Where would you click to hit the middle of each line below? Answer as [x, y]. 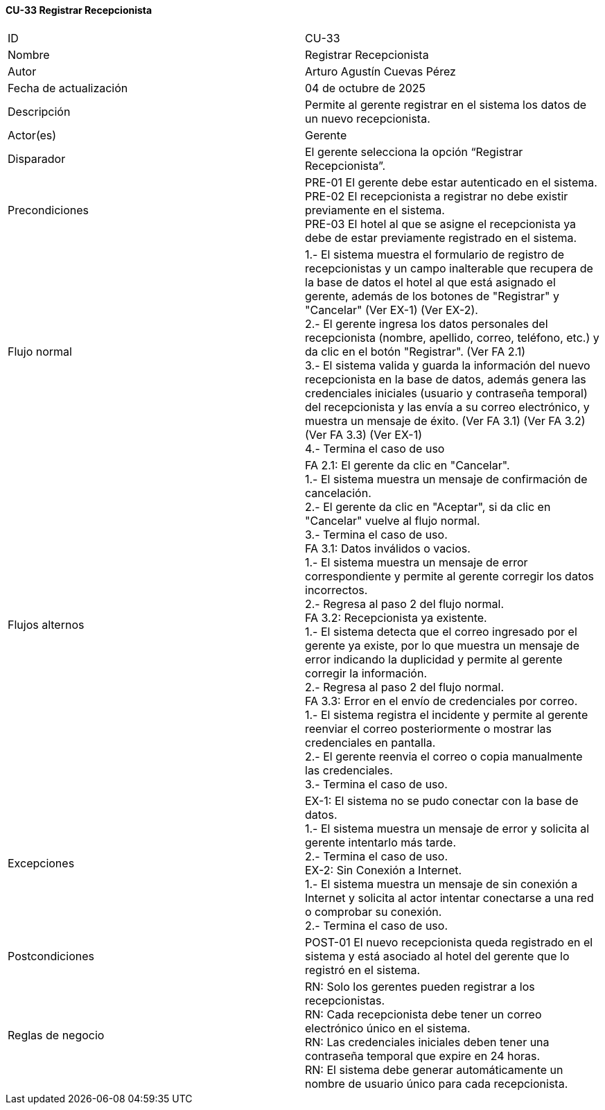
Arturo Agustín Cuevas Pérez [380, 71]
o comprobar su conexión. [374, 911]
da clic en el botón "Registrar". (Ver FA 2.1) [415, 351]
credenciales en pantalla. [370, 742]
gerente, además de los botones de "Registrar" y [432, 296]
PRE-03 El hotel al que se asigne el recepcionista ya [441, 224]
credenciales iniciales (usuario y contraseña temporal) [446, 393]
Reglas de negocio [56, 1035]
